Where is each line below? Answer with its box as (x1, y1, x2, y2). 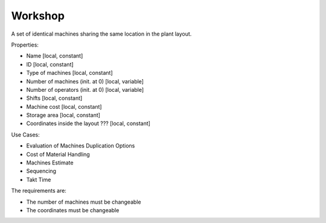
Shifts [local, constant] (26, 94, 83, 102)
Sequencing (26, 167, 57, 175)
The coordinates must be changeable (26, 206, 120, 214)
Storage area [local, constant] (26, 112, 101, 119)
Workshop (11, 9, 65, 22)
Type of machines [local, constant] (26, 69, 113, 77)
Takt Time (26, 176, 51, 183)
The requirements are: (11, 187, 66, 195)
